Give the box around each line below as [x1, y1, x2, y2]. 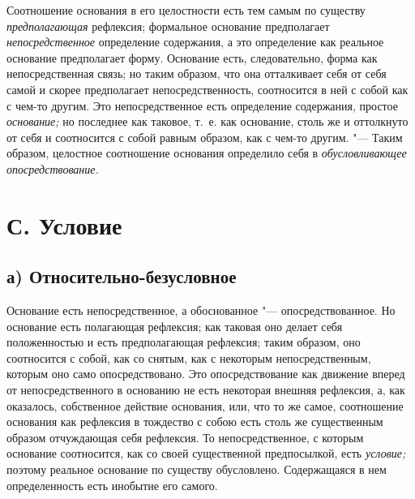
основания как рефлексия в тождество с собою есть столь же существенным [6, 413, 383, 430]
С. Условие [6, 208, 122, 241]
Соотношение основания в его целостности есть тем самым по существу [6, 2, 366, 18]
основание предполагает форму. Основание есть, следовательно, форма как [6, 49, 378, 66]
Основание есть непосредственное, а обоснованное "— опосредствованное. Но [6, 302, 396, 319]
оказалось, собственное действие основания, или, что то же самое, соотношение [6, 397, 404, 414]
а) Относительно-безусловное [6, 264, 237, 289]
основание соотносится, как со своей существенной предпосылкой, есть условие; [6, 445, 406, 462]
